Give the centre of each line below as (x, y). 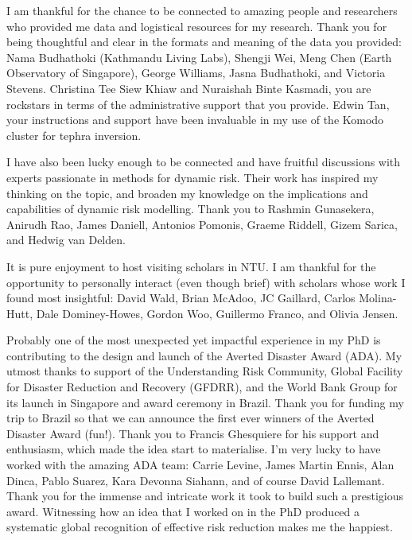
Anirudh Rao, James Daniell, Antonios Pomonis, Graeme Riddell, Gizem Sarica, (202, 224)
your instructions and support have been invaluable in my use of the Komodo (195, 120)
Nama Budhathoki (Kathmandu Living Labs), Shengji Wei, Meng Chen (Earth (199, 57)
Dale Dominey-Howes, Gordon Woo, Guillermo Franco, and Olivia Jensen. (217, 313)
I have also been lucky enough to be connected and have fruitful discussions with (204, 162)
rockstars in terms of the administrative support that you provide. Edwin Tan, (198, 104)
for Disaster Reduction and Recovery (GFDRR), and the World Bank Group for (202, 387)
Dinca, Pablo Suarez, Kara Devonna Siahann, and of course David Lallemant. (196, 480)
